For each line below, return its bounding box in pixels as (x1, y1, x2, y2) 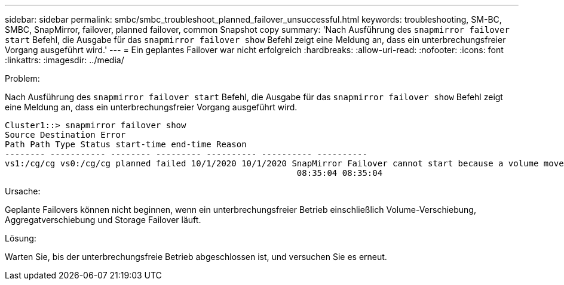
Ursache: (5, 186, 41, 196)
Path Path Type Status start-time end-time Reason (5, 140, 247, 149)
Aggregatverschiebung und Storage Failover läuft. (5, 215, 201, 225)
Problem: (5, 73, 40, 83)
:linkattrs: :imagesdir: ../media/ (5, 55, 124, 65)
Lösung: (5, 233, 36, 243)
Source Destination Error (5, 130, 126, 140)
